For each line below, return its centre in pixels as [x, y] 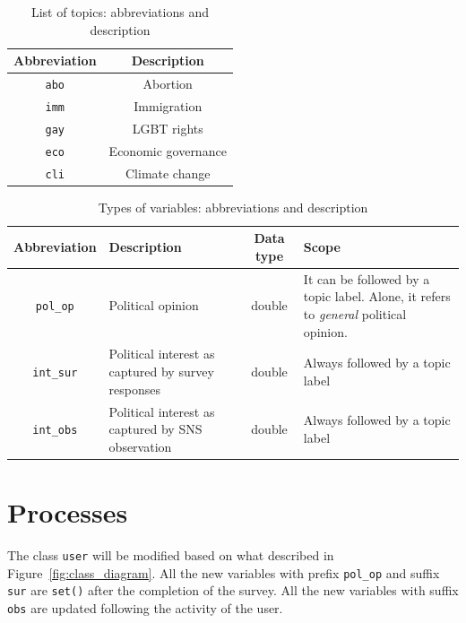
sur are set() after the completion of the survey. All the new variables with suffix [233, 590]
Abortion [168, 84]
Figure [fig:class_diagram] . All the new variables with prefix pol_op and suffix [224, 572]
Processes [68, 511]
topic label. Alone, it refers [377, 296]
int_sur [55, 373]
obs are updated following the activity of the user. [145, 607]
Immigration [168, 105]
